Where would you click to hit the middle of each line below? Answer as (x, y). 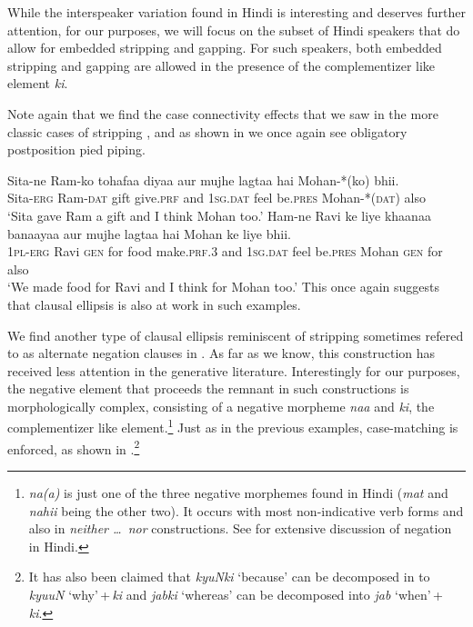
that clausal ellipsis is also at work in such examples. (154, 304)
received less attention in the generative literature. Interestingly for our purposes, (234, 370)
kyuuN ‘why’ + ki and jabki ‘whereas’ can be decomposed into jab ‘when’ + (236, 594)
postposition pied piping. (76, 149)
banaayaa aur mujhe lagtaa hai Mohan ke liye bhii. (149, 233)
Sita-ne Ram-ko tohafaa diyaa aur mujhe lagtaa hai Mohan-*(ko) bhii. (203, 179)
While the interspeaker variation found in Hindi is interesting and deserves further (236, 12)
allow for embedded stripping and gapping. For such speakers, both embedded (225, 48)
